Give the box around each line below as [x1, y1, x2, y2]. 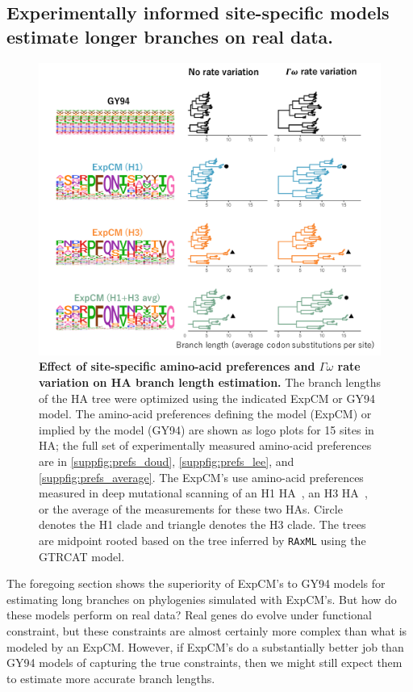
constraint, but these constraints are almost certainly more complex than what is [6, 623, 407, 640]
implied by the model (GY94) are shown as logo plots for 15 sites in [39, 421, 374, 438]
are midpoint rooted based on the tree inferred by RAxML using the [39, 532, 366, 549]
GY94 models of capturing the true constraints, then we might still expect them [6, 654, 403, 671]
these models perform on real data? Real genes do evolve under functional [6, 606, 372, 623]
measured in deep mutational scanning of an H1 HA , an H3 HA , [39, 484, 368, 501]
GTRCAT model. [39, 547, 125, 564]
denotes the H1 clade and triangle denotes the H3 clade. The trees [39, 516, 366, 533]
